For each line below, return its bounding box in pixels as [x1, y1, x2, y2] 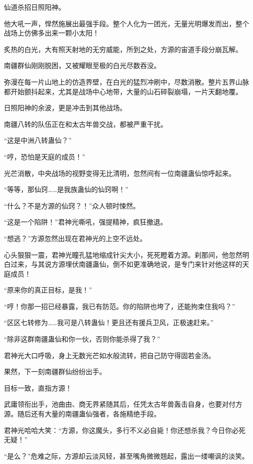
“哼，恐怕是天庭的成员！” [4, 151, 86, 161]
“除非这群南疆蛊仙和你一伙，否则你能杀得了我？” [4, 334, 161, 344]
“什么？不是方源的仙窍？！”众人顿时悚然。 [4, 200, 140, 210]
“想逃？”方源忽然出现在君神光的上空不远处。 [4, 233, 147, 243]
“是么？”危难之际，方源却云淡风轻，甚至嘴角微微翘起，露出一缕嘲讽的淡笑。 [4, 450, 249, 461]
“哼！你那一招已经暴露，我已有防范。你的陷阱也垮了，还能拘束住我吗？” [4, 301, 235, 311]
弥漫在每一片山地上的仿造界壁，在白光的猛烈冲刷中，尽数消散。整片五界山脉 [4, 76, 249, 86]
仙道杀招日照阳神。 [4, 2, 65, 12]
